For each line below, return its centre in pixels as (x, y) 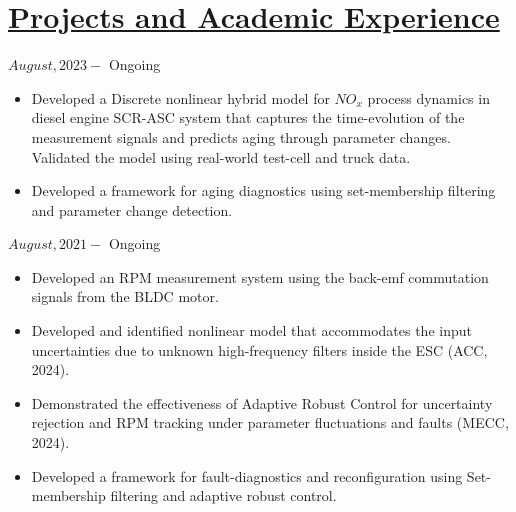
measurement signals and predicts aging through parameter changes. (241, 136)
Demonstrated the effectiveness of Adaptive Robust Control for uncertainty (262, 402)
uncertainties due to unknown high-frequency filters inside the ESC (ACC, (259, 349)
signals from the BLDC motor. (125, 296)
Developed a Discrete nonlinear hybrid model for (180, 97)
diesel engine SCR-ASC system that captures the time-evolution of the (248, 117)
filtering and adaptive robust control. (223, 495)
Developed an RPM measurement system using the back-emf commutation (260, 276)
